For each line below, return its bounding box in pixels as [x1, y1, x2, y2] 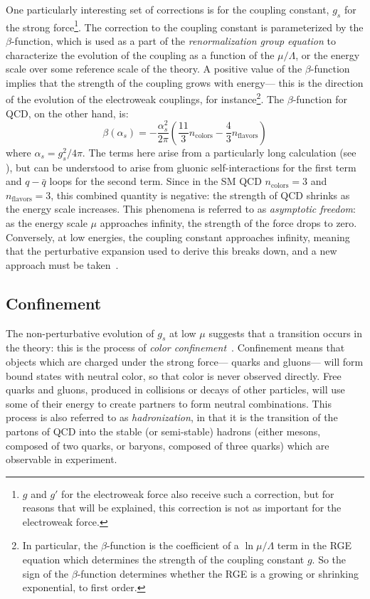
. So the [312, 552, 347, 567]
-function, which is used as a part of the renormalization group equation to [11, 33, 337, 48]
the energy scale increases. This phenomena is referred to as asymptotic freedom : [6, 201, 356, 216]
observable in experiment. [6, 452, 117, 467]
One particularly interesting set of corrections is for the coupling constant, [6, 2, 329, 16]
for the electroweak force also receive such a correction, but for [61, 486, 334, 501]
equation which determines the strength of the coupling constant [22, 552, 305, 567]
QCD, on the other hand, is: [6, 105, 129, 120]
